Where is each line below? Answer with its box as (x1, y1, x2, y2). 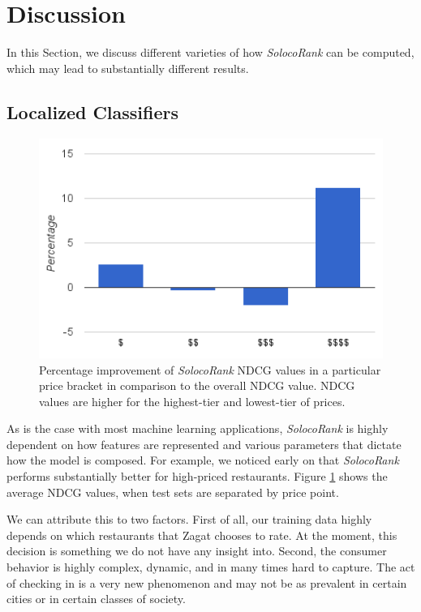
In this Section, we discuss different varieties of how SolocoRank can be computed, (6, 44, 415, 61)
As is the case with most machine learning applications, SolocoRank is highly (6, 420, 389, 437)
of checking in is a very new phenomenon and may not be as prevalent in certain (6, 574, 407, 591)
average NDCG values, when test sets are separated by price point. (6, 483, 339, 500)
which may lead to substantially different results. (6, 59, 249, 76)
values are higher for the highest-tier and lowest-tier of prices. (39, 392, 346, 409)
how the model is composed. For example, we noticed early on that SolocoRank (6, 452, 399, 469)
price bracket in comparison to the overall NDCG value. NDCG (39, 377, 355, 394)
